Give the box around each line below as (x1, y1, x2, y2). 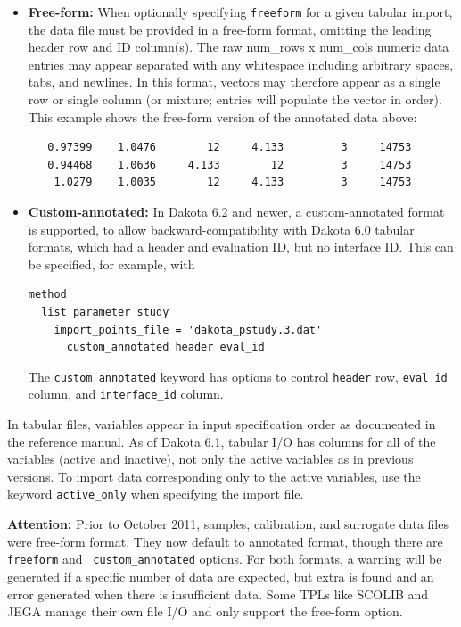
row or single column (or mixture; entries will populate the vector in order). (28, 90, 442, 109)
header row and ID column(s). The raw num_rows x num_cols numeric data (28, 37, 449, 56)
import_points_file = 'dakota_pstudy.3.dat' (54, 323, 323, 336)
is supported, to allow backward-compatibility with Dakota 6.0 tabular (28, 219, 415, 238)
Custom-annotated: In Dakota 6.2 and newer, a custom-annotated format (28, 202, 445, 220)
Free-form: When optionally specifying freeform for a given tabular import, (28, 3, 453, 21)
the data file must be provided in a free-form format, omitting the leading (28, 20, 432, 38)
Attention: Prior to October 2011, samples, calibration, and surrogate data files (7, 515, 449, 533)
